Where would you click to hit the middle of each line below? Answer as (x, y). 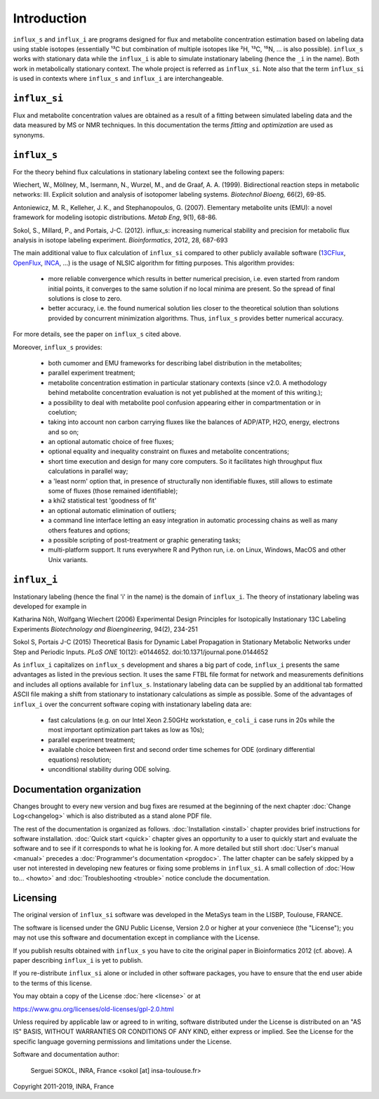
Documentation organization (77, 789)
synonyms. (29, 135)
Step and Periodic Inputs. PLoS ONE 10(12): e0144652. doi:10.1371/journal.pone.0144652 (141, 652)
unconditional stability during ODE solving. (109, 769)
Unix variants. (68, 559)
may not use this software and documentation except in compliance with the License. (136, 937)
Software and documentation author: (66, 1055)
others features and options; (89, 530)
